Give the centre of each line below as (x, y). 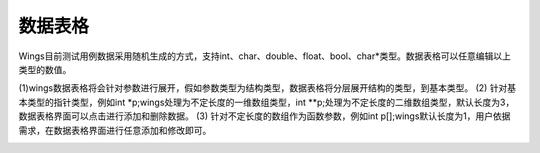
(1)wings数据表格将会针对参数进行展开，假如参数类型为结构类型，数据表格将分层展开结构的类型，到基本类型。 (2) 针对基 (267, 88)
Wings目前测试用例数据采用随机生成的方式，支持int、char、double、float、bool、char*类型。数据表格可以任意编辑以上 (265, 56)
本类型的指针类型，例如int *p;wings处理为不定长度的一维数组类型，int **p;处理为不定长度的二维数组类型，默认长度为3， (266, 102)
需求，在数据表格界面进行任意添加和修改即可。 (115, 130)
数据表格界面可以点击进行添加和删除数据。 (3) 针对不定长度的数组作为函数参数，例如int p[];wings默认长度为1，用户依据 (264, 116)
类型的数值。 (45, 69)
